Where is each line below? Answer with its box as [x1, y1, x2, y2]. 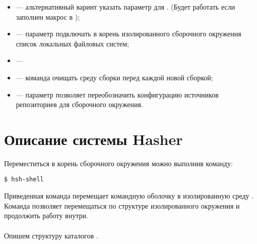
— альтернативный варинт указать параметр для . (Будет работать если [16, 2, 235, 12]
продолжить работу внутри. [4, 210, 88, 221]
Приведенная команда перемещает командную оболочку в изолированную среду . [4, 190, 254, 201]
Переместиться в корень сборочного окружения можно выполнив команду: [4, 158, 233, 168]
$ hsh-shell [4, 176, 44, 183]
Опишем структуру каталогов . [4, 230, 98, 240]
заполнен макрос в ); [16, 11, 80, 22]
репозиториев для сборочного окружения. [16, 99, 143, 110]
